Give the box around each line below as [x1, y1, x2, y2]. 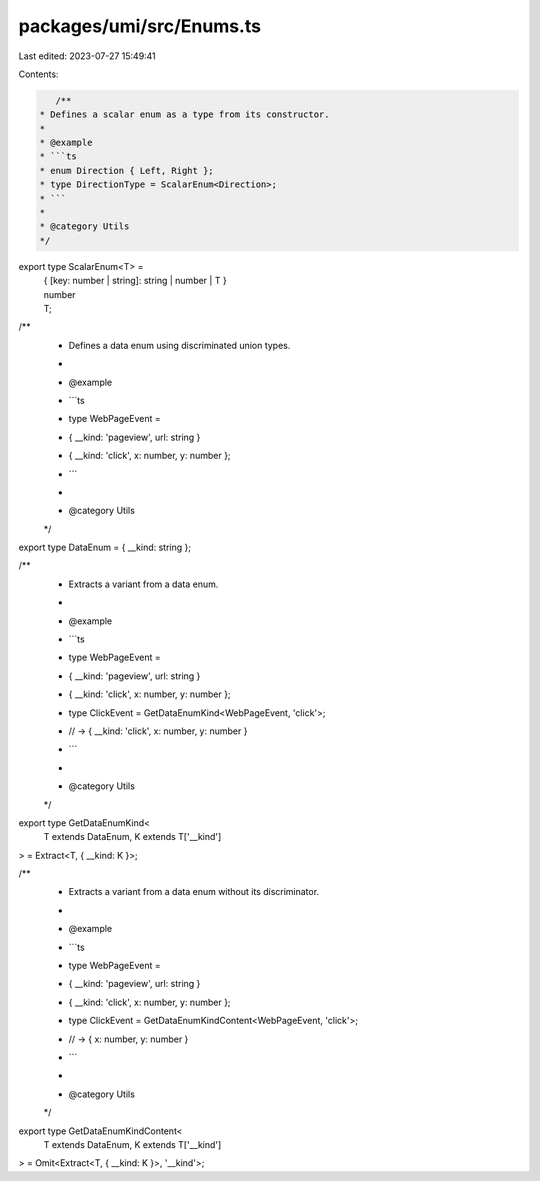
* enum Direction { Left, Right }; [39, 165, 214, 176]
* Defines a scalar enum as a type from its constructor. [39, 109, 330, 120]
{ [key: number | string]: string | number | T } [43, 275, 227, 287]
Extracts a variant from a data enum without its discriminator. [68, 886, 320, 898]
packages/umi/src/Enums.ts [18, 15, 262, 37]
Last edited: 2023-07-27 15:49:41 [18, 50, 157, 62]
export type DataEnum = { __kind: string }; [18, 541, 192, 554]
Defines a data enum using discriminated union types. [68, 339, 291, 351]
